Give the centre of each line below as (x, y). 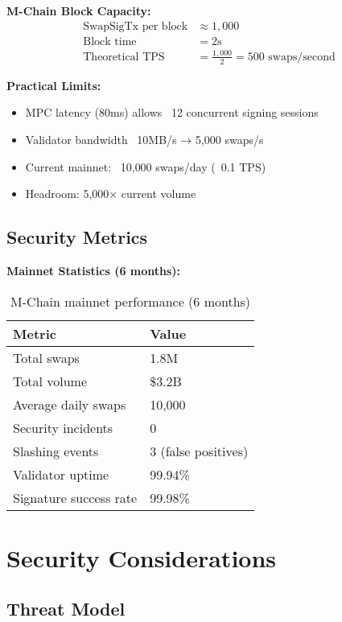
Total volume (50, 381)
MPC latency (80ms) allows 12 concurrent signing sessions (172, 112)
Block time (110, 41)
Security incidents (63, 427)
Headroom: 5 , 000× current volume (111, 194)
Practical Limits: (54, 85)
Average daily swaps (70, 404)
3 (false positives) (199, 451)
